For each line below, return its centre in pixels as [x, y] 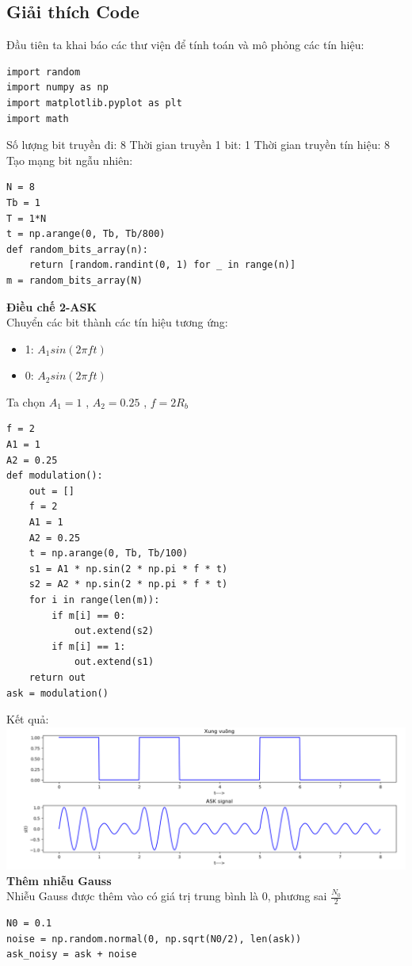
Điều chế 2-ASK [52, 306]
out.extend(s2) [114, 631]
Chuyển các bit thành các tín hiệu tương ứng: [117, 322]
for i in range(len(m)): [94, 600]
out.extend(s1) [114, 662]
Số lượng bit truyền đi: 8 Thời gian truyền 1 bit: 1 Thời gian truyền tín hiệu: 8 [198, 145]
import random [44, 72]
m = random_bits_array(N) [74, 280]
